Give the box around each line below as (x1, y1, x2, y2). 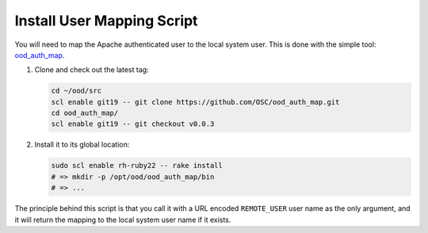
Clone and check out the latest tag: (34, 65, 150, 74)
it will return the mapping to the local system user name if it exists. (14, 215, 231, 224)
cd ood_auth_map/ (51, 109, 119, 118)
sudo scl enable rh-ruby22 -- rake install (51, 161, 224, 170)
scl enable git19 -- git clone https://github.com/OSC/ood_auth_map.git (51, 97, 340, 106)
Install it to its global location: (34, 139, 130, 150)
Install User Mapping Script (14, 12, 198, 29)
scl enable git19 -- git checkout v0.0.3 (51, 120, 215, 128)
